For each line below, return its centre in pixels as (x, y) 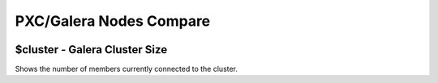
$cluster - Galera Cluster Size (91, 50)
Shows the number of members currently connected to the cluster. (127, 69)
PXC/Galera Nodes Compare (113, 21)
